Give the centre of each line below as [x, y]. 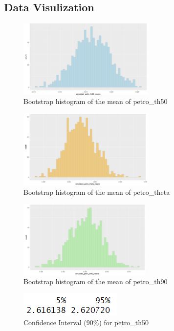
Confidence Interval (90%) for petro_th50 [86, 322]
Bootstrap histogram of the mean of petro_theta [97, 192]
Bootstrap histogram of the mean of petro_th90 [96, 281]
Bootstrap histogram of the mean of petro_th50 [96, 101]
